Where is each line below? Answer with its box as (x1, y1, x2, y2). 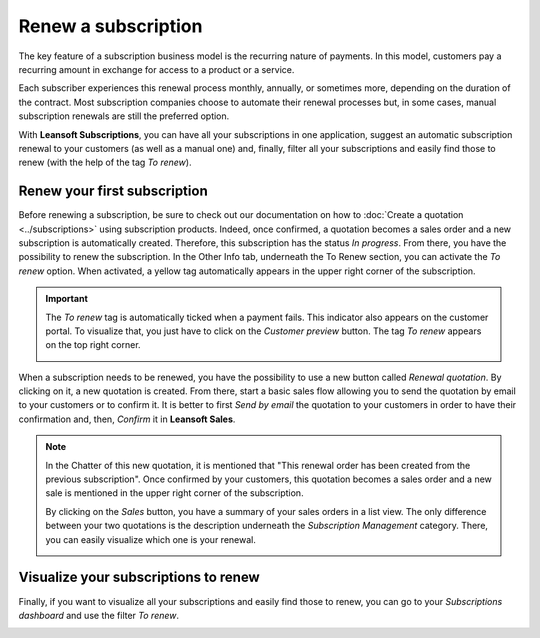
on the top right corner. (45, 339, 141, 351)
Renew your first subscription (18, 183, 209, 200)
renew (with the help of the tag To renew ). (18, 156, 192, 169)
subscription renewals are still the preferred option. (18, 110, 230, 122)
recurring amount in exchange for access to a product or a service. (18, 63, 295, 75)
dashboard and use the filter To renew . (18, 609, 180, 621)
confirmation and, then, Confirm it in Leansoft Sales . (18, 413, 236, 425)
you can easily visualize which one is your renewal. (45, 533, 257, 545)
